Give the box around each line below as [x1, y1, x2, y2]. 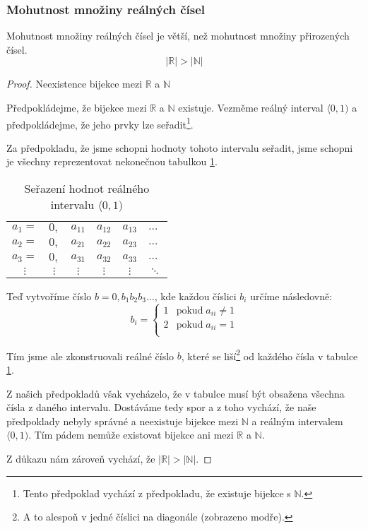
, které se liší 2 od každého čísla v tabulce [181, 346, 358, 363]
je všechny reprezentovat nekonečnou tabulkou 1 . [6, 154, 218, 169]
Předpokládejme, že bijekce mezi [6, 100, 147, 114]
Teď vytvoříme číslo [6, 289, 92, 304]
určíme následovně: [250, 289, 333, 304]
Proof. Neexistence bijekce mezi [6, 76, 143, 91]
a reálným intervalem [251, 413, 343, 428]
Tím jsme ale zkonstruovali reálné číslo [6, 348, 174, 363]
